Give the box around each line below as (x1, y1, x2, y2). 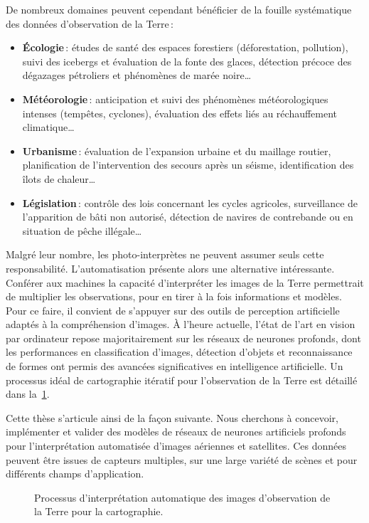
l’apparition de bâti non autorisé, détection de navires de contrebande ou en (22, 209, 353, 224)
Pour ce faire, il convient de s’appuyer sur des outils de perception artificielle (6, 302, 340, 317)
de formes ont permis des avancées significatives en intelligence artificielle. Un (6, 359, 343, 374)
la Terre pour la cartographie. (34, 504, 164, 519)
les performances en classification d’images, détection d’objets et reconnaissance (6, 344, 353, 359)
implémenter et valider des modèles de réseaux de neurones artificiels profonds (6, 424, 346, 439)
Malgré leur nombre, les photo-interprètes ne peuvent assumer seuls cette (6, 247, 324, 262)
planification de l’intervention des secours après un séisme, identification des (22, 157, 354, 172)
